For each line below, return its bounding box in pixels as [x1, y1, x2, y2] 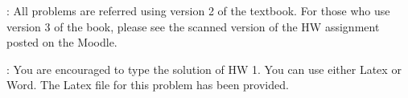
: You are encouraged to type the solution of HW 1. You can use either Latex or [6, 60, 402, 77]
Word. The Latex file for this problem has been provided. [6, 76, 289, 93]
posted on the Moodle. [6, 34, 117, 51]
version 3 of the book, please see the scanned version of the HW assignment [6, 18, 380, 35]
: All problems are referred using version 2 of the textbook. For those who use [6, 2, 390, 18]
